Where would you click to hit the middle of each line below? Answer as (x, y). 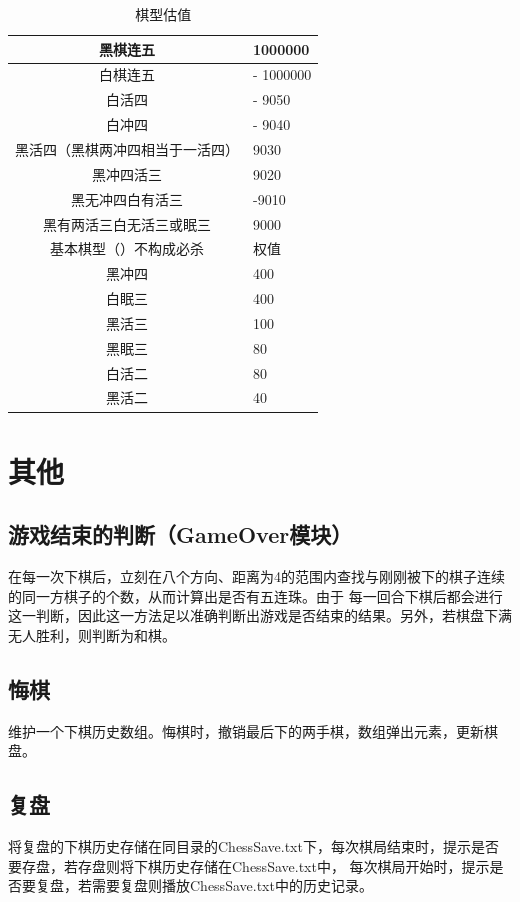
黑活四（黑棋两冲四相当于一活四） (127, 148)
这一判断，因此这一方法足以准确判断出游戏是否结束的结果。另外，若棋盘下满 (260, 615)
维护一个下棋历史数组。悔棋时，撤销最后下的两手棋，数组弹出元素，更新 (246, 730)
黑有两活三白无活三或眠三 (127, 223)
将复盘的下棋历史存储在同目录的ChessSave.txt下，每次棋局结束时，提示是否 (253, 846)
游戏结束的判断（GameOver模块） (180, 534)
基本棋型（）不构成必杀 (127, 248)
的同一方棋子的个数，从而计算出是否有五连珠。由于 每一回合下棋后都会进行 (255, 595)
